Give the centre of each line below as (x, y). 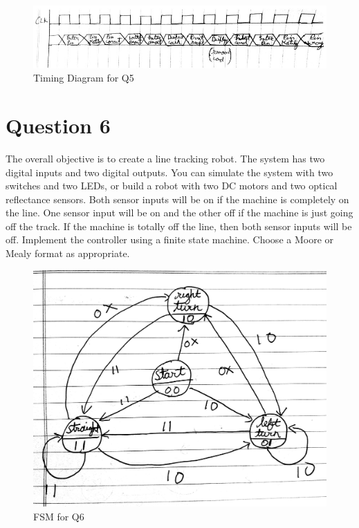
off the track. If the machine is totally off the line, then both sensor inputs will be (179, 226)
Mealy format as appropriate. (68, 253)
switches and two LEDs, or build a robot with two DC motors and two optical (172, 186)
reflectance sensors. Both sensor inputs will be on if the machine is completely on (177, 199)
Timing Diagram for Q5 (84, 78)
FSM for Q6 (59, 516)
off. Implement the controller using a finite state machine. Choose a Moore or (170, 239)
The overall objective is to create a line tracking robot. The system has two (165, 158)
